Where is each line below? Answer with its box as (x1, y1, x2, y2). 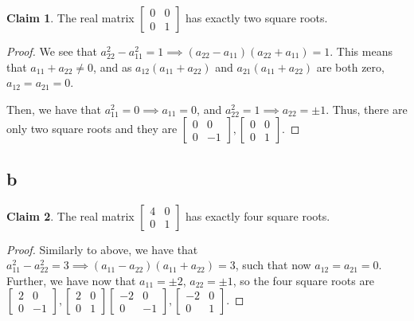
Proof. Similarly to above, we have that (6, 241, 198, 257)
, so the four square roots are (232, 272, 375, 288)
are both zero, (316, 58, 385, 75)
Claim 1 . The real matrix (6, 10, 135, 25)
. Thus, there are (326, 100, 408, 117)
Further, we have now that (6, 272, 136, 288)
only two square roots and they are (6, 120, 178, 137)
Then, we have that (6, 100, 101, 117)
